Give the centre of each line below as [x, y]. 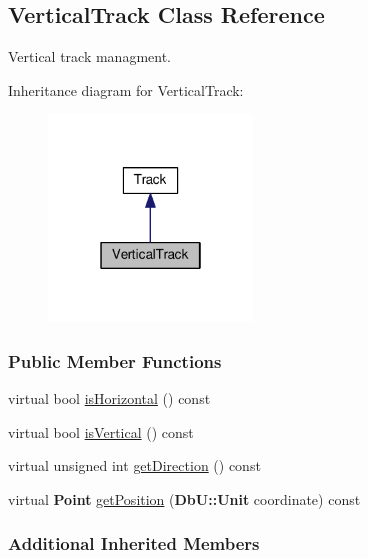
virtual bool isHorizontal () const [109, 398]
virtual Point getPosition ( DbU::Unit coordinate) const [184, 498]
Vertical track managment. [90, 56]
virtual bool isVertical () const [101, 431]
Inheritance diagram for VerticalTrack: [126, 89]
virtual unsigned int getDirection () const [134, 465]
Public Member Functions [115, 360]
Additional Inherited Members [134, 543]
